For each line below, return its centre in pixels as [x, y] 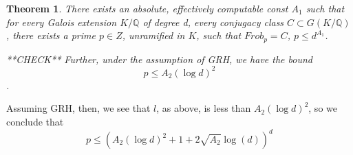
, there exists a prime [51, 35]
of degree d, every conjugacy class [213, 22]
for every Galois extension [62, 22]
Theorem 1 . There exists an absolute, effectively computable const [147, 8]
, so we [323, 108]
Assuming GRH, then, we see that [78, 108]
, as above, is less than [204, 108]
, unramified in [153, 35]
